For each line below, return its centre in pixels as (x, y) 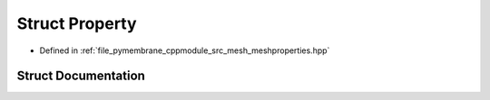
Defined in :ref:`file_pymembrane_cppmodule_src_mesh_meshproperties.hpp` (185, 50)
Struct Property (77, 23)
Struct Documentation (81, 76)
